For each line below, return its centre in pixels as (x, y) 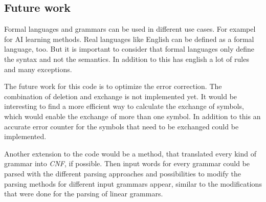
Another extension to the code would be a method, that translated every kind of (130, 153)
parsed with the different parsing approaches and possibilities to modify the (123, 173)
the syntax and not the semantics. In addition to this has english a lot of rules (127, 59)
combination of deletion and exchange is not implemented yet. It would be (121, 96)
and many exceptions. (38, 69)
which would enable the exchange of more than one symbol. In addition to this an (132, 116)
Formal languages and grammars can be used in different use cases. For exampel (130, 29)
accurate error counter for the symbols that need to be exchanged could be (121, 126)
